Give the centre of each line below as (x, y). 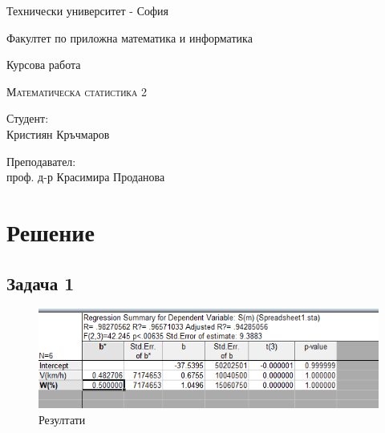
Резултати (62, 419)
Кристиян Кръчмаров (58, 134)
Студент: (28, 118)
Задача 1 (41, 283)
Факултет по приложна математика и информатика (130, 37)
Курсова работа (44, 65)
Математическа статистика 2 (77, 91)
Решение (51, 231)
